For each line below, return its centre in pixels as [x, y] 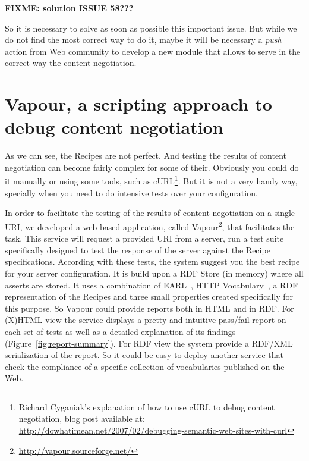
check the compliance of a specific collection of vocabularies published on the [145, 366]
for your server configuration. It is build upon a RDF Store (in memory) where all [154, 273]
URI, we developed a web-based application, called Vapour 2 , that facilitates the [150, 225]
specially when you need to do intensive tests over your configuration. [131, 192]
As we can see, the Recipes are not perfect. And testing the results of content [146, 156]
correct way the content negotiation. [71, 63]
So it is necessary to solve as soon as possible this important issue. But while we [151, 28]
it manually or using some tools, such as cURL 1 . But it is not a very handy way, [151, 180]
